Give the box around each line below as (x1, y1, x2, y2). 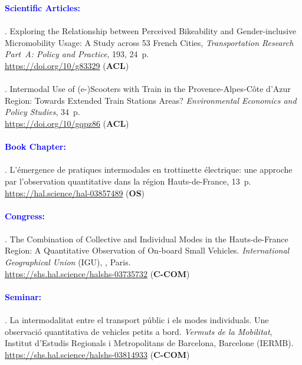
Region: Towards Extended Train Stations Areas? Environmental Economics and (5, 94, 297, 106)
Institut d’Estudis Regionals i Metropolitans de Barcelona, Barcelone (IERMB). (5, 337, 294, 349)
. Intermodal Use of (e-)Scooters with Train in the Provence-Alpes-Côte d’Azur (5, 83, 291, 95)
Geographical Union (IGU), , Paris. (5, 256, 131, 268)
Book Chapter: (5, 140, 66, 153)
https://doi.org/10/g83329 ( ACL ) (5, 59, 129, 71)
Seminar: (5, 290, 42, 302)
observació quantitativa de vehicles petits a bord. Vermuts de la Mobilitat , (5, 325, 273, 337)
